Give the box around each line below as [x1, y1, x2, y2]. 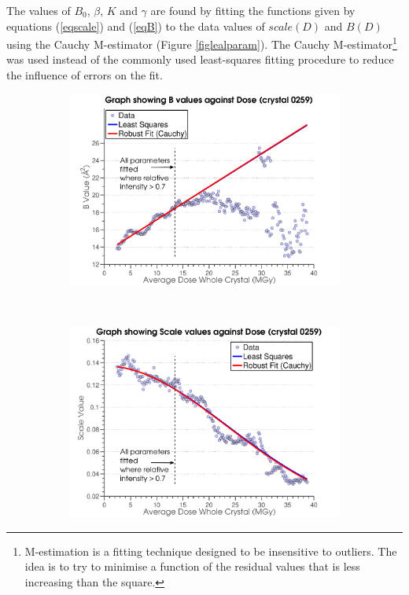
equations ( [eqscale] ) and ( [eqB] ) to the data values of [6, 17, 265, 34]
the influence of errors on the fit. [6, 67, 163, 83]
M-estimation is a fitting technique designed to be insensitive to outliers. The [24, 542, 397, 559]
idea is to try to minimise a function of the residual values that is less [24, 558, 360, 575]
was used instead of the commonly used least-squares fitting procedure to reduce [6, 51, 394, 68]
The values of [6, 2, 71, 18]
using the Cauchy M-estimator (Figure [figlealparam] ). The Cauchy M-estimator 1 [6, 34, 397, 52]
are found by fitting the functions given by [150, 2, 356, 18]
